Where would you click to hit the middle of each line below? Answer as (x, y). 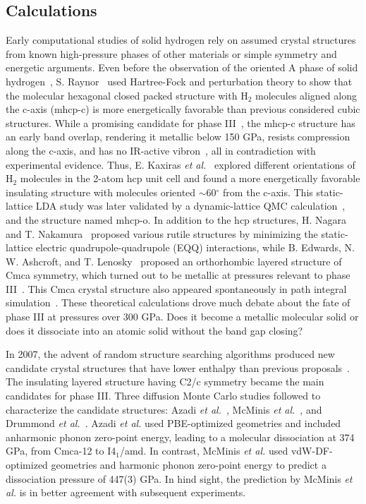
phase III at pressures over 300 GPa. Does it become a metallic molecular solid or (182, 317)
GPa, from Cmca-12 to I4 (61, 451)
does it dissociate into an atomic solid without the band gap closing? (154, 330)
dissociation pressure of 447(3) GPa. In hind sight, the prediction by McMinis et (179, 478)
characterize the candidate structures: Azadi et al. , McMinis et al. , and (164, 409)
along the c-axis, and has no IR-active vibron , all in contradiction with (161, 150)
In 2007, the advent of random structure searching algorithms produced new (170, 354)
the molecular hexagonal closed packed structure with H (127, 95)
